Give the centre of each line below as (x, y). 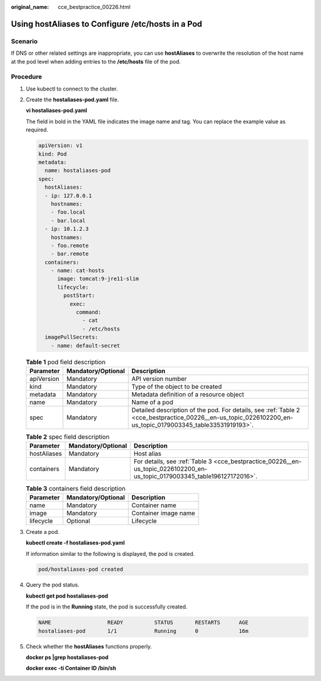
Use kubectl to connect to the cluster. (72, 89)
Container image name (163, 513)
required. (37, 130)
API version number (159, 379)
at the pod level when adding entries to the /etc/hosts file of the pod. (96, 61)
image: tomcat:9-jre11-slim (98, 279)
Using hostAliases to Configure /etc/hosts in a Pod (106, 24)
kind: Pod (53, 154)
